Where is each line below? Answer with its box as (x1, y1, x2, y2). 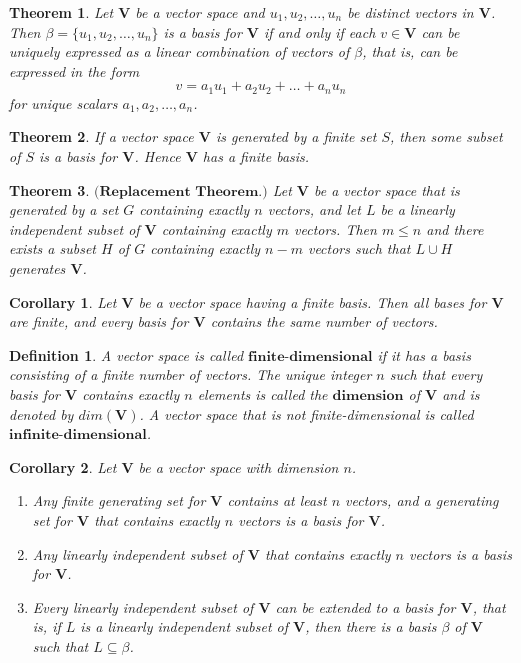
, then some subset (389, 126, 503, 147)
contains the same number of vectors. (210, 311, 438, 332)
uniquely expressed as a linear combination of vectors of (9, 41, 350, 62)
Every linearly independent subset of (32, 596, 254, 617)
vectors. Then (294, 218, 377, 239)
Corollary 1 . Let (9, 291, 117, 312)
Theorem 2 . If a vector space (9, 126, 194, 147)
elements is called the (197, 383, 328, 404)
